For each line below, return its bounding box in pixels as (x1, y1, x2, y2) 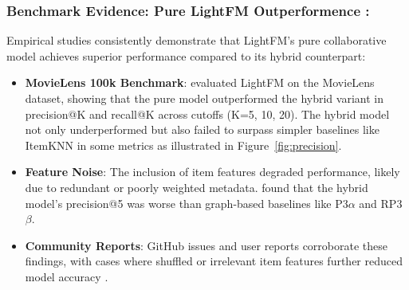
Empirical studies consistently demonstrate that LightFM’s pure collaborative (6, 32, 387, 49)
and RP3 (359, 194, 403, 211)
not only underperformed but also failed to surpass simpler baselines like (25, 121, 380, 138)
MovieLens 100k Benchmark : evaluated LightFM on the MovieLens (25, 74, 375, 91)
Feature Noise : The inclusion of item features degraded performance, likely (25, 163, 400, 180)
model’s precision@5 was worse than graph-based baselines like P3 (25, 194, 348, 211)
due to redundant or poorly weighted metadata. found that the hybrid (25, 178, 368, 195)
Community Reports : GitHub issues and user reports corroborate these (25, 237, 388, 253)
